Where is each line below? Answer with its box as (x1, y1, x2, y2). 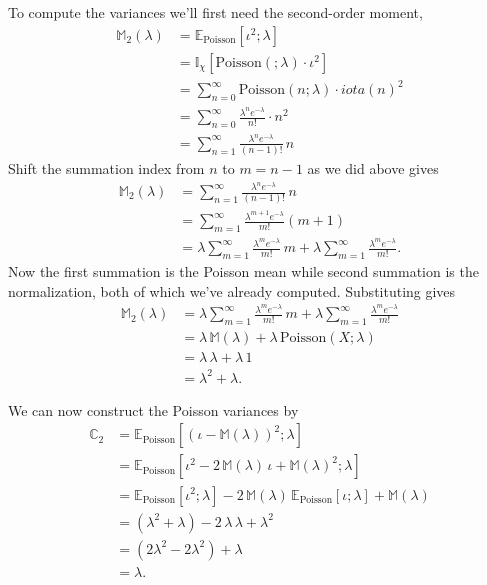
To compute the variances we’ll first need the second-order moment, (8, 2, 423, 22)
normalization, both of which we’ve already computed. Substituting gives (8, 280, 456, 301)
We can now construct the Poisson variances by (8, 399, 299, 420)
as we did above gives (307, 158, 439, 179)
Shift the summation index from (8, 158, 205, 179)
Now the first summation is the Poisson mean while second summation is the (8, 261, 479, 282)
